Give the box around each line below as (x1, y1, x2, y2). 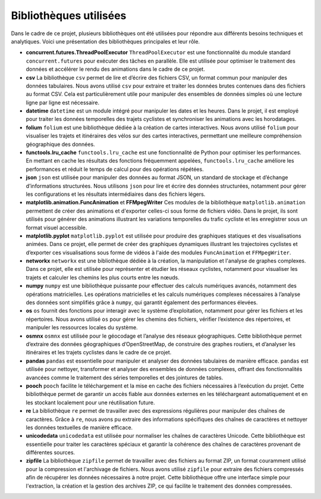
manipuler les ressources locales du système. (26, 324, 138, 331)
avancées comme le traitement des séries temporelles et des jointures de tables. (26, 374, 224, 381)
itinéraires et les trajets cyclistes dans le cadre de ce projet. (26, 349, 172, 356)
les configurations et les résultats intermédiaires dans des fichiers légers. (26, 191, 206, 198)
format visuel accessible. (26, 224, 87, 231)
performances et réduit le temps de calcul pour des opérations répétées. (26, 166, 204, 173)
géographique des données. (26, 141, 95, 148)
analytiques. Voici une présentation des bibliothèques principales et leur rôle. (11, 38, 200, 45)
